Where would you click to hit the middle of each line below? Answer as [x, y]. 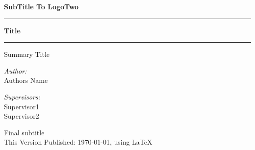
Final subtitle [24, 132]
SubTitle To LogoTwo [41, 6]
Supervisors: [22, 96]
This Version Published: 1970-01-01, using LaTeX [78, 142]
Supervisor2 [22, 116]
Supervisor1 [22, 106]
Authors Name [26, 80]
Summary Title [27, 54]
